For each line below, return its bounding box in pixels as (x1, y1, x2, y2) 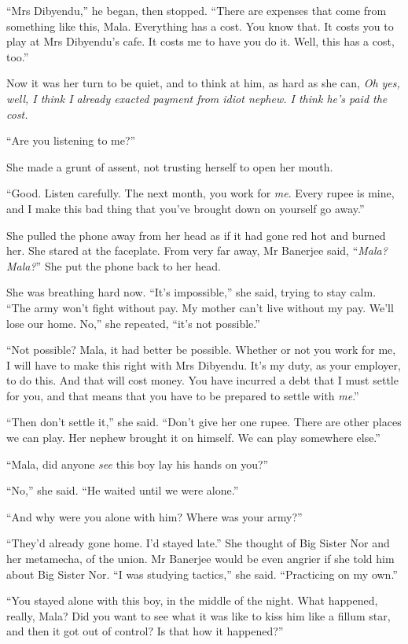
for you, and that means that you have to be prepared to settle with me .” (6, 387, 359, 403)
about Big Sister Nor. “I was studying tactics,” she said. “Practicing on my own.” (6, 565, 398, 582)
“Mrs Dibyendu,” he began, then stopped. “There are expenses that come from (6, 2, 387, 18)
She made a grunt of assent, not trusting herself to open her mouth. (6, 158, 333, 175)
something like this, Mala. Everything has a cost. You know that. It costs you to (6, 17, 394, 34)
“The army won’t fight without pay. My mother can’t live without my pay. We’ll (6, 299, 394, 315)
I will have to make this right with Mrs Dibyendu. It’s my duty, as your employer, (6, 356, 401, 373)
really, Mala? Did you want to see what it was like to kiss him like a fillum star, (6, 607, 391, 624)
